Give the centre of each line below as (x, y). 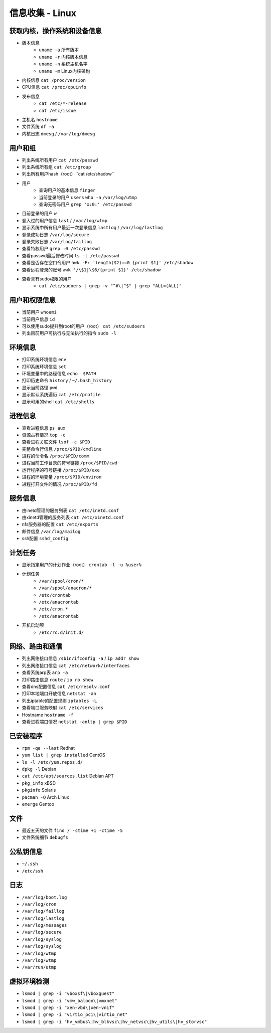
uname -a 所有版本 (59, 50)
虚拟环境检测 (29, 982)
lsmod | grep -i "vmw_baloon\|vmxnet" (70, 1001)
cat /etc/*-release (63, 104)
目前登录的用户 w (39, 214)
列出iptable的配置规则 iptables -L (59, 701)
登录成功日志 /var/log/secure (56, 234)
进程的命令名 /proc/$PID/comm (56, 456)
